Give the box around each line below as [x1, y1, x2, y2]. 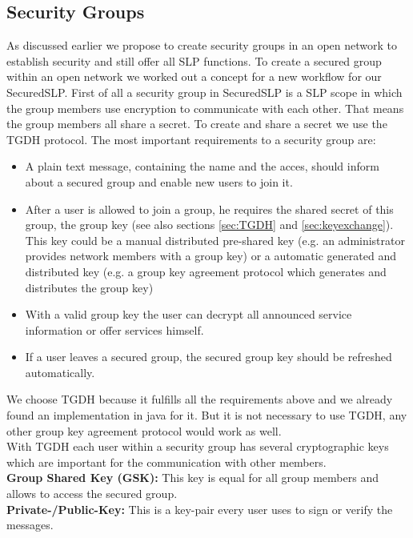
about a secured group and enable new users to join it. [25, 173, 293, 190]
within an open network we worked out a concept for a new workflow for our [6, 68, 382, 85]
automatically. [25, 363, 95, 380]
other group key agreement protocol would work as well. [6, 422, 282, 439]
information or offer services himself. [25, 321, 204, 338]
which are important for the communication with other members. [6, 453, 327, 470]
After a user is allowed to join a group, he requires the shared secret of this [25, 200, 394, 217]
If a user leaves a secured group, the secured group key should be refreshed [25, 348, 392, 365]
